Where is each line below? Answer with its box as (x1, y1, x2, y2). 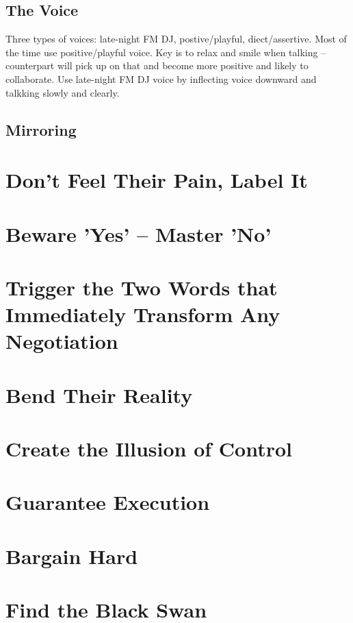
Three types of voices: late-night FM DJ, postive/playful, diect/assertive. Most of (5, 32, 347, 46)
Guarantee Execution (5, 488, 210, 516)
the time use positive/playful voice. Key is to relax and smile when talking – (5, 45, 326, 59)
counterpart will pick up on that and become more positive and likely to (5, 58, 309, 73)
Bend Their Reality (5, 380, 193, 408)
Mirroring (5, 119, 77, 140)
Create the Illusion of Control (5, 435, 292, 463)
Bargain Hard (5, 541, 138, 570)
